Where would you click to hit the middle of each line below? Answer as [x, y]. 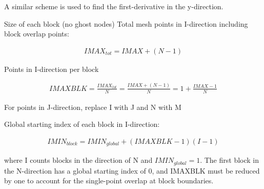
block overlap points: [37, 34]
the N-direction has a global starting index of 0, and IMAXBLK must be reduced [132, 170]
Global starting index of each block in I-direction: [82, 124]
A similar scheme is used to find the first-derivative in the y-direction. [114, 6]
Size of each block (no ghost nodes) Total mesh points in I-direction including [126, 23]
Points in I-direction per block [52, 69]
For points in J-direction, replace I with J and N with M [93, 107]
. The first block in [229, 160]
